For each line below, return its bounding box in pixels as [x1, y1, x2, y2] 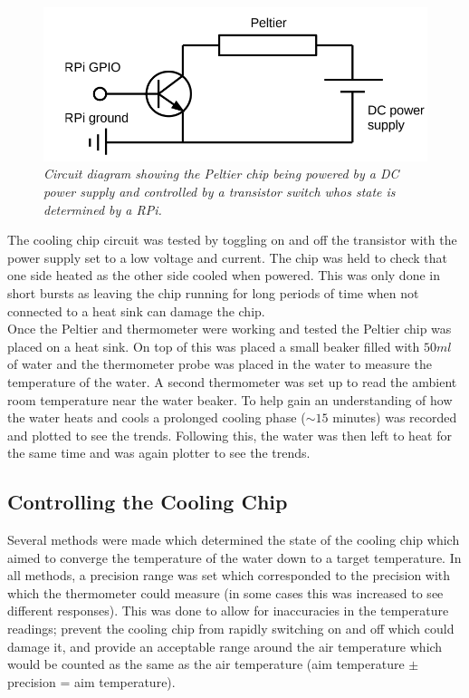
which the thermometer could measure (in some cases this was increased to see [7, 583, 444, 602]
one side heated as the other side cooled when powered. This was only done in [7, 266, 440, 285]
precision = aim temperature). [7, 672, 176, 691]
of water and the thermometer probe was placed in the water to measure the [7, 354, 432, 373]
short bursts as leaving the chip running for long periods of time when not [7, 283, 419, 302]
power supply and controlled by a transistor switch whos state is [43, 181, 396, 200]
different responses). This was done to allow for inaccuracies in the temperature [7, 601, 449, 620]
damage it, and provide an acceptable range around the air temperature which [7, 636, 443, 655]
